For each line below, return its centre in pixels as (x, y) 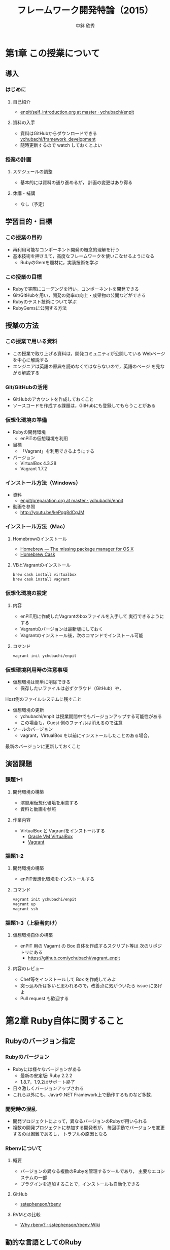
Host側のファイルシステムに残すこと (44, 699)
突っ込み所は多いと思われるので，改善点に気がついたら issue (84, 985)
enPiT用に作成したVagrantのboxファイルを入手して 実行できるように (92, 616)
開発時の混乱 (21, 1109)
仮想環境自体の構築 (33, 935)
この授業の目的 (24, 238)
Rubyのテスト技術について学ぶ (45, 301)
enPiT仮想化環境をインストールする (57, 879)
